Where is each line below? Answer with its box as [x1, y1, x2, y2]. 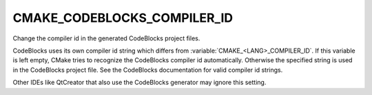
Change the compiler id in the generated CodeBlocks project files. [12, 34, 200, 42]
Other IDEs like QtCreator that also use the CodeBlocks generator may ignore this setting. [12, 79, 267, 87]
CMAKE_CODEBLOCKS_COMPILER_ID [12, 10, 234, 25]
